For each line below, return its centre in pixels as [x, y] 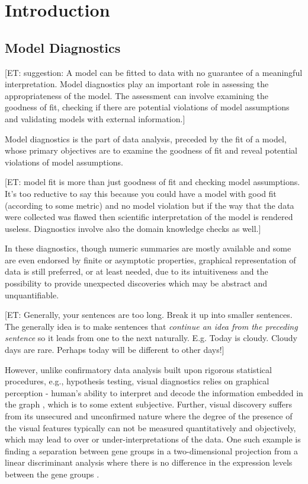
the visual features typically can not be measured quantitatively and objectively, [150, 427]
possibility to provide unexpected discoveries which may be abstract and [136, 283]
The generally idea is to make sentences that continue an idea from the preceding [151, 326]
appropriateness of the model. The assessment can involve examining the [137, 95]
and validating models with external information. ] [95, 118]
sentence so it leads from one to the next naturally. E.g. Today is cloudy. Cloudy [151, 338]
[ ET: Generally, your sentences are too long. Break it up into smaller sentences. [149, 315]
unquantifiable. [32, 294]
